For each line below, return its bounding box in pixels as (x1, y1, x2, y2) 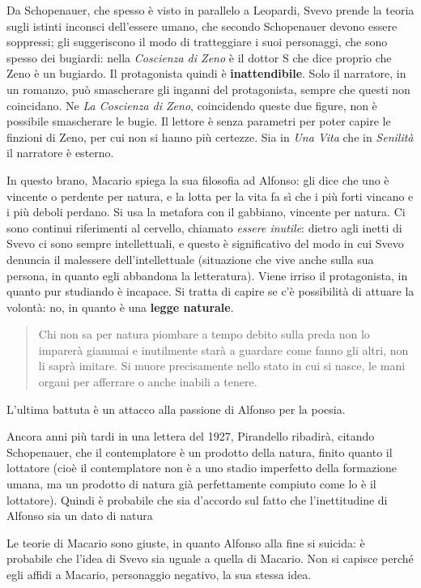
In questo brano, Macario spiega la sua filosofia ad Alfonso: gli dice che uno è (6, 171, 389, 188)
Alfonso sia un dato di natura (6, 507, 153, 524)
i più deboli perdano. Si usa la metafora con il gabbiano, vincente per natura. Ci (6, 203, 406, 220)
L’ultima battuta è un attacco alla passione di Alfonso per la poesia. (6, 400, 346, 417)
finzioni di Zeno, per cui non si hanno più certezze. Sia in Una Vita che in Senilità (6, 128, 414, 145)
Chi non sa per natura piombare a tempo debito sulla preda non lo (38, 326, 370, 343)
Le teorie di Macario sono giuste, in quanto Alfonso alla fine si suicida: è (6, 534, 365, 551)
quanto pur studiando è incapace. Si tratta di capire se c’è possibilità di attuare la (6, 283, 415, 300)
